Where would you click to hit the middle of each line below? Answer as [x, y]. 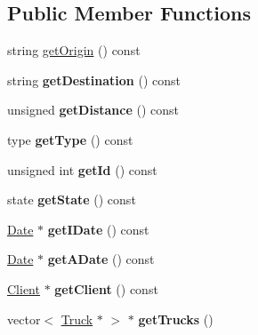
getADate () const [101, 259]
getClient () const [106, 288]
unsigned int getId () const [82, 169]
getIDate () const [98, 229]
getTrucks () [176, 319]
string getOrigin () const [74, 50]
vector [24, 319]
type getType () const [70, 139]
